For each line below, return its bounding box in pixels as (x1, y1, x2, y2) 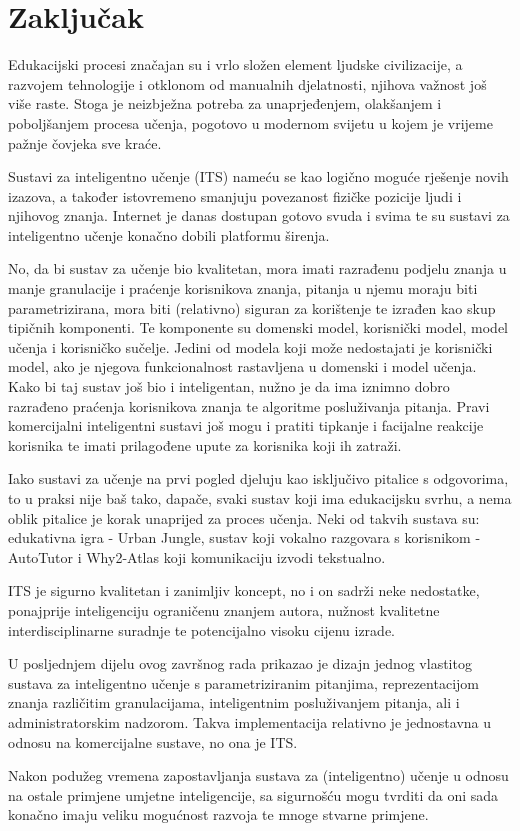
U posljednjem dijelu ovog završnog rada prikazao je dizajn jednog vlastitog (8, 653, 472, 674)
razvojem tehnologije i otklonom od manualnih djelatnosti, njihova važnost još (8, 73, 487, 94)
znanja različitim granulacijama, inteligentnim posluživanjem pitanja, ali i (8, 692, 460, 713)
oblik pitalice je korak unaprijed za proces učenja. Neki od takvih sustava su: (8, 507, 480, 528)
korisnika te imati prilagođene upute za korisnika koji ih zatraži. (8, 434, 402, 455)
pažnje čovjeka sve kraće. (8, 132, 162, 153)
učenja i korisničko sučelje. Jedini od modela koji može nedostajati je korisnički (8, 336, 493, 357)
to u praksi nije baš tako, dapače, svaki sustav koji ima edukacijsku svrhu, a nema (8, 488, 512, 508)
